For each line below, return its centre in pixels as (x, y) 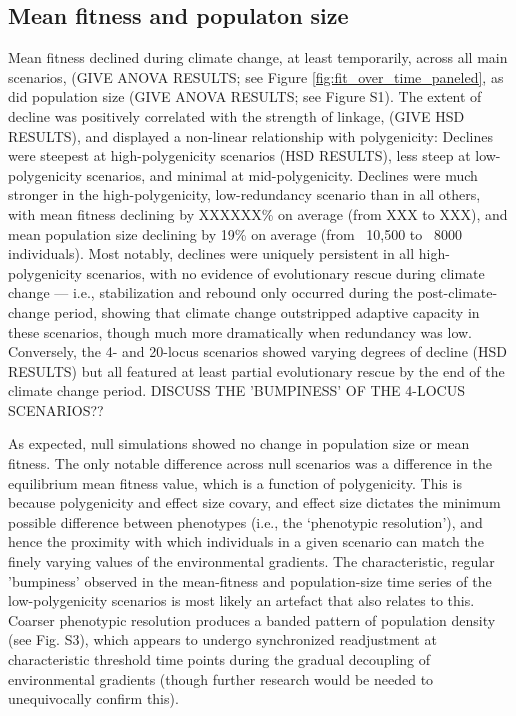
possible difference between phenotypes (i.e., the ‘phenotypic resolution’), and (245, 521)
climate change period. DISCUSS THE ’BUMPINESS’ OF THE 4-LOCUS (237, 390)
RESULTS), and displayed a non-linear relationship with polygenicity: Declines (250, 135)
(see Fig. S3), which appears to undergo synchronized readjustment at (222, 639)
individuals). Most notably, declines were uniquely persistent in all (211, 253)
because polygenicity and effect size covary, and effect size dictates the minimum (254, 502)
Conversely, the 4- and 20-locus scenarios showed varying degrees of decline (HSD (257, 351)
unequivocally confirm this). (93, 698)
